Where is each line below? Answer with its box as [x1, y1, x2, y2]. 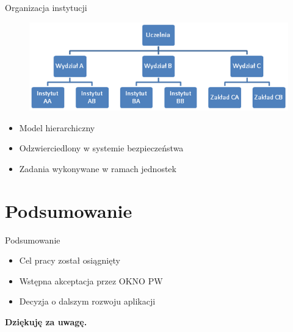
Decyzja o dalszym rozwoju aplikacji [19, 295, 156, 308]
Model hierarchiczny [19, 121, 95, 134]
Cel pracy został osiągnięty [19, 254, 120, 267]
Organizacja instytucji [5, 1, 87, 13]
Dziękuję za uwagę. [5, 315, 87, 328]
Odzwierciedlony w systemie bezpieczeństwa [19, 142, 184, 154]
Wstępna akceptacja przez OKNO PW [19, 274, 163, 287]
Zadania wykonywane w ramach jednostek [19, 162, 176, 175]
